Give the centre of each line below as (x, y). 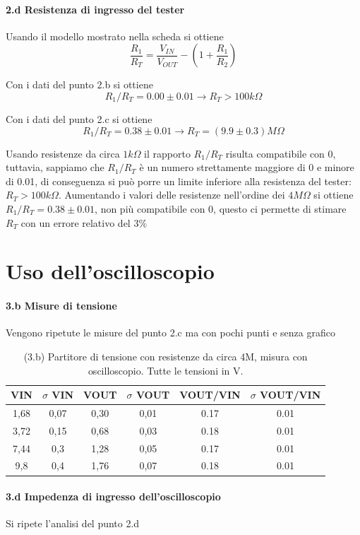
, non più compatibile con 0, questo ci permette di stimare (221, 208)
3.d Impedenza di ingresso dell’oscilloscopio (113, 496)
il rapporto (167, 153)
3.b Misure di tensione (61, 306)
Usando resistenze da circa (63, 153)
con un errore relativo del (76, 222)
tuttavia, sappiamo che (55, 167)
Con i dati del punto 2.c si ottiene (79, 118)
